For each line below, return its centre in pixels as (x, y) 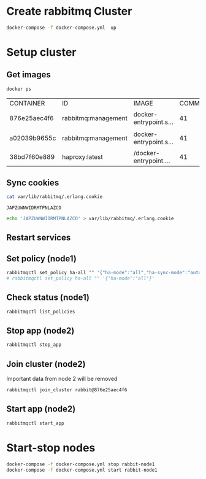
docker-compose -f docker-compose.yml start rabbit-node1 (82, 470)
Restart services (39, 238)
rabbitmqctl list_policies (41, 312)
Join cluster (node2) (46, 364)
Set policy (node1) (41, 259)
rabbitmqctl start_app (35, 423)
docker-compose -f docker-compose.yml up (61, 28)
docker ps (19, 89)
